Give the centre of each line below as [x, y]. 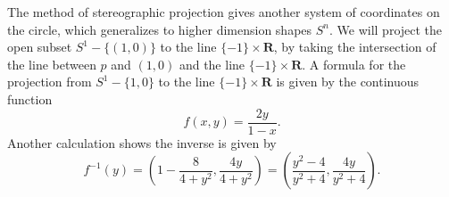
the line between [52, 64]
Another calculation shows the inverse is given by [142, 142]
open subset [40, 47]
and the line [212, 64]
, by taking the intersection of [355, 47]
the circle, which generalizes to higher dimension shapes [160, 29]
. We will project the [386, 29]
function [30, 98]
